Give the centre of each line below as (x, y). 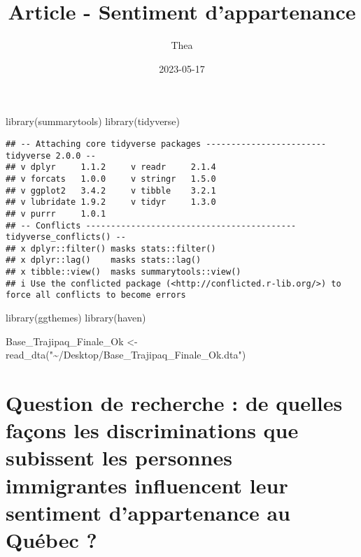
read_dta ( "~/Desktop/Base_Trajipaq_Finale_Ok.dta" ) (126, 355)
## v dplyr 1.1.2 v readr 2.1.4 (111, 167)
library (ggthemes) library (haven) (76, 318)
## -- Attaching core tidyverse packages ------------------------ (166, 144)
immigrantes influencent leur (147, 485)
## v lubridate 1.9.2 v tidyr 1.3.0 (111, 202)
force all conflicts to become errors (96, 295)
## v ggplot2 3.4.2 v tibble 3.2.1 (111, 190)
